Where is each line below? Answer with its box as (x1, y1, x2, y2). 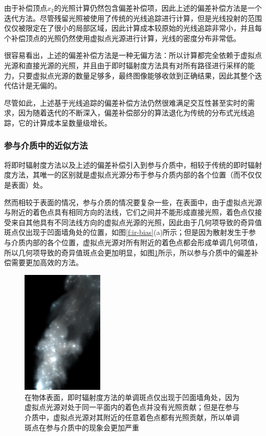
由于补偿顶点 (4, 3, 47, 13)
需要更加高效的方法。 (11, 257, 83, 268)
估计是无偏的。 (11, 80, 61, 91)
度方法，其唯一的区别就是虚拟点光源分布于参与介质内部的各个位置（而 (4, 169, 240, 180)
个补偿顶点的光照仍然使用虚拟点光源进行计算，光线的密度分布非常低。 (4, 32, 240, 43)
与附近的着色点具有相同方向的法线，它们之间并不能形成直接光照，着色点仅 (4, 207, 255, 217)
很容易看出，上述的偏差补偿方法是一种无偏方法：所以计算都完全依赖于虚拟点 (4, 50, 262, 61)
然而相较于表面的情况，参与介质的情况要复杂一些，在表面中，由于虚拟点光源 (4, 196, 262, 207)
